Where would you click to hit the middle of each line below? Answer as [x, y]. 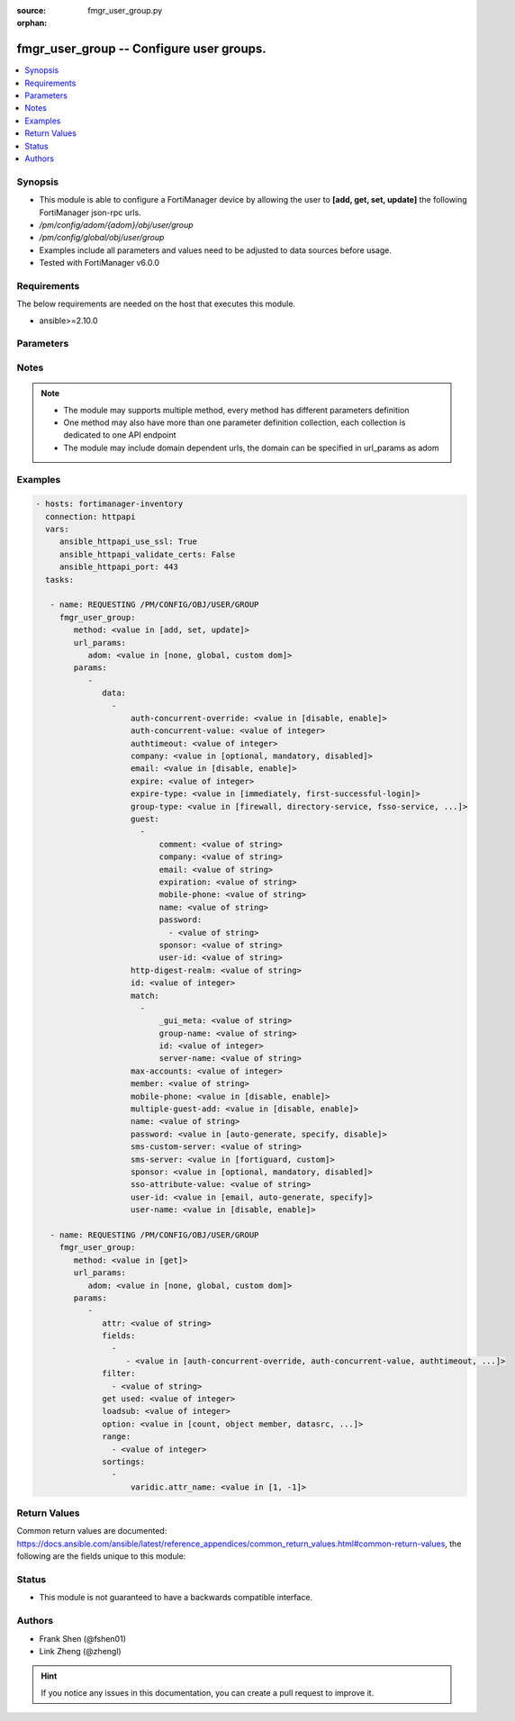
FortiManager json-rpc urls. [90, 213]
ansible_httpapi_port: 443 [119, 567]
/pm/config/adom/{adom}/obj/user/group [116, 224]
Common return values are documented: [92, 1531]
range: [117, 1437]
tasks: [60, 580]
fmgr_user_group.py [125, 10]
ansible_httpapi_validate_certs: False [147, 554]
